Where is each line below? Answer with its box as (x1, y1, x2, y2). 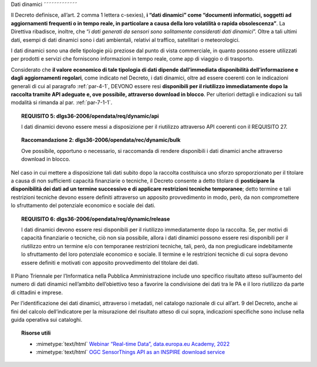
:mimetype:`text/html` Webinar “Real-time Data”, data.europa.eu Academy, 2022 (36, 340, 230, 347)
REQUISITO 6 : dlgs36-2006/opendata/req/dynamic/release (21, 215, 170, 222)
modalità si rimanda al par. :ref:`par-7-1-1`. (11, 99, 113, 106)
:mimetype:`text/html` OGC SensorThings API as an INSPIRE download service (36, 349, 225, 356)
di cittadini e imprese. (11, 289, 63, 296)
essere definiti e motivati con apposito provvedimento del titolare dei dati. (21, 259, 199, 266)
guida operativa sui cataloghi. (11, 316, 83, 323)
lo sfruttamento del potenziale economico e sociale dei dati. (11, 202, 156, 209)
